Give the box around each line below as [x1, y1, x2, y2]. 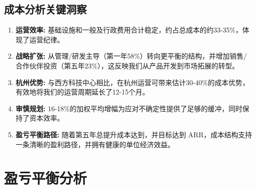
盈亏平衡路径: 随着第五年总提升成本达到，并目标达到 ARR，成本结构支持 [15, 129, 252, 139]
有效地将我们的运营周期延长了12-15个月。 [15, 87, 149, 97]
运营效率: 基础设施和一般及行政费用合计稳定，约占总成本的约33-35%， [15, 25, 243, 35]
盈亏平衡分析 [4, 168, 87, 188]
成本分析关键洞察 [4, 1, 87, 17]
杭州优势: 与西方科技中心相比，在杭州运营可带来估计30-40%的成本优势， [15, 77, 250, 87]
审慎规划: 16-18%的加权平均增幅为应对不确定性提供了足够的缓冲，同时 [15, 103, 243, 113]
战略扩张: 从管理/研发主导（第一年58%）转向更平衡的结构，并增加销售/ [15, 51, 247, 61]
